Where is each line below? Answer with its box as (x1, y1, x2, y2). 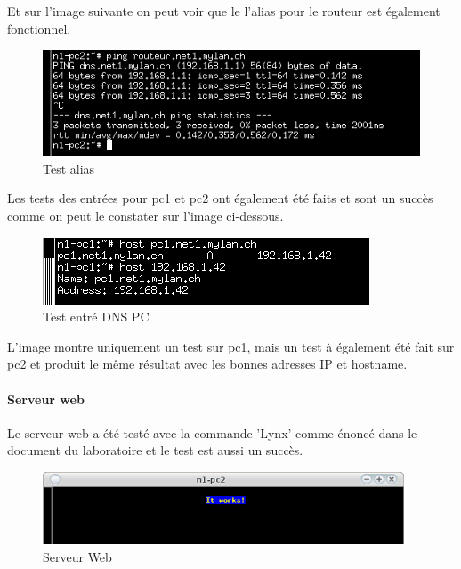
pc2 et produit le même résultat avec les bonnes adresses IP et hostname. (7, 354, 408, 373)
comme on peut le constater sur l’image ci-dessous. (7, 207, 284, 225)
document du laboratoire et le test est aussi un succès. (7, 441, 303, 459)
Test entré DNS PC (43, 307, 150, 326)
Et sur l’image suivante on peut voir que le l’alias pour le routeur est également (7, 2, 441, 20)
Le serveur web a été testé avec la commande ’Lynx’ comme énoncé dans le (7, 423, 417, 442)
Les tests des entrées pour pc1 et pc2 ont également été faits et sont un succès (7, 189, 433, 207)
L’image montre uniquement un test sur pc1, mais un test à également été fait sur (7, 337, 455, 355)
